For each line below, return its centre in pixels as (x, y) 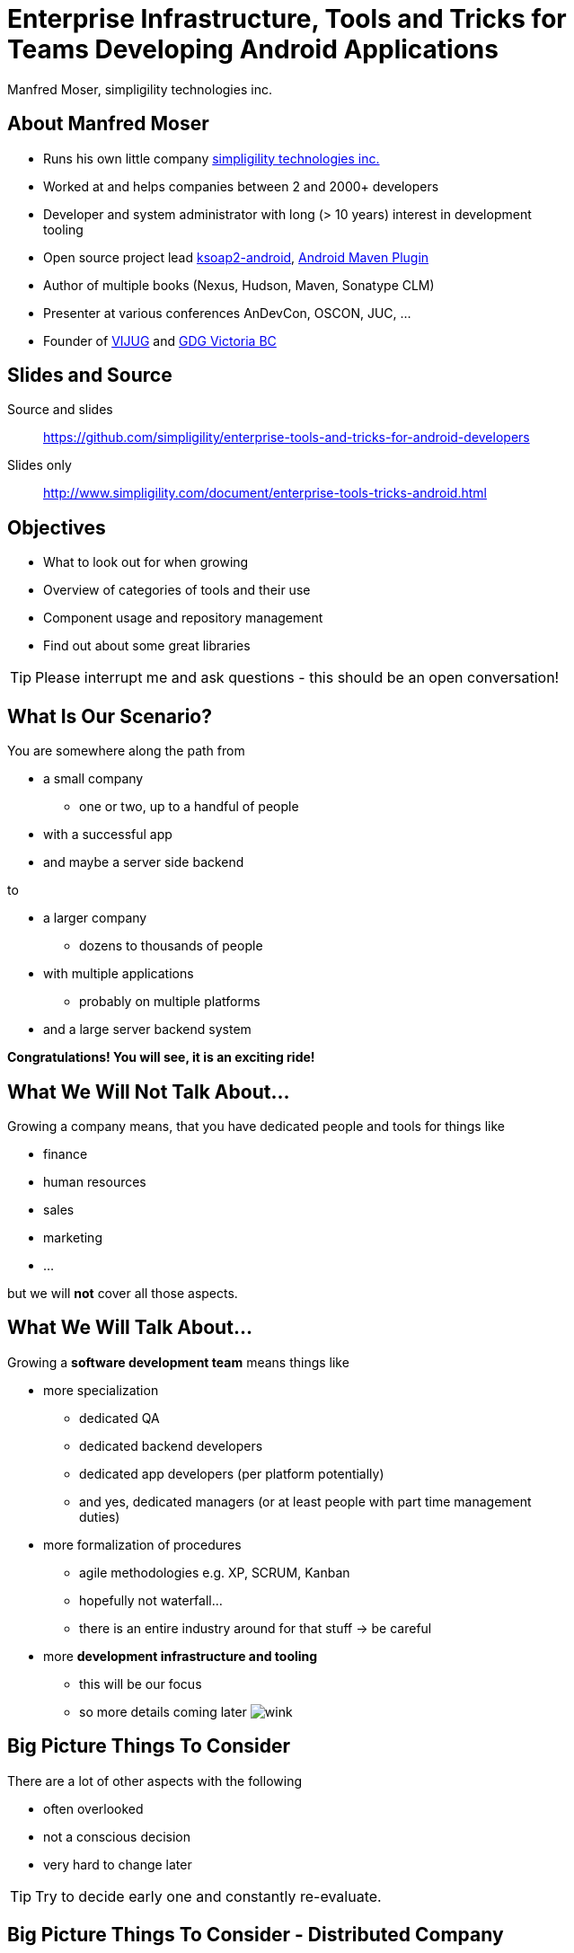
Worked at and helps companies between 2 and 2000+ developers (241, 186)
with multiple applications (119, 974)
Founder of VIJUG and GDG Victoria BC (160, 340)
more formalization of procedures (142, 1544)
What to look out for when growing (146, 562)
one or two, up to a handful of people (189, 807)
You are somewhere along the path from (126, 751)
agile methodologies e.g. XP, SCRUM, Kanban (215, 1572)
